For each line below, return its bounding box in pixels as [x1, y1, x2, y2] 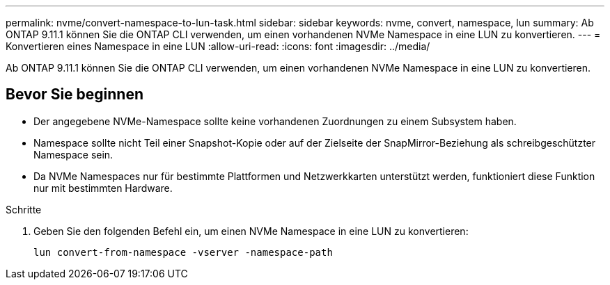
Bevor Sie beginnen [6, 85, 144, 104]
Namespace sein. [33, 148, 114, 161]
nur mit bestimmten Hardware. [33, 181, 173, 194]
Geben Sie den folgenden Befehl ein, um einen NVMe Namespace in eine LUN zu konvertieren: [33, 225, 469, 237]
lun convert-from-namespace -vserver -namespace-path [33, 246, 333, 258]
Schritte [6, 203, 42, 215]
